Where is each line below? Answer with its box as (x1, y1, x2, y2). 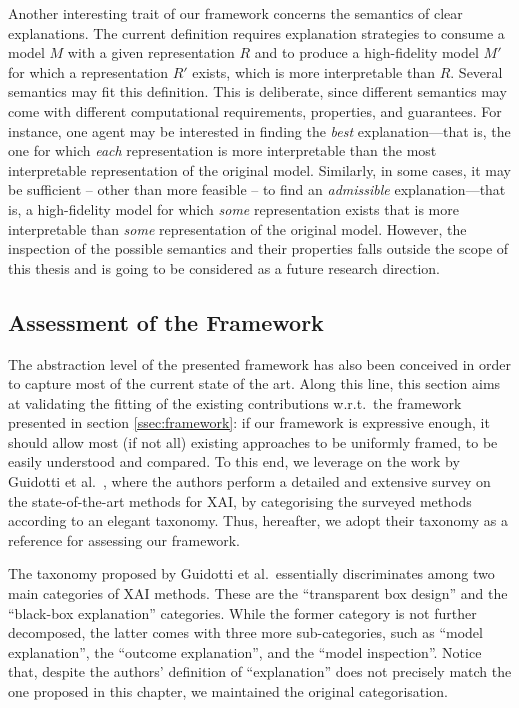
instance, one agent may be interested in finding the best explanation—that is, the (8, 120, 511, 141)
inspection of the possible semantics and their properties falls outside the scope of (8, 238, 509, 259)
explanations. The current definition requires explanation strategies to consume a (8, 22, 505, 43)
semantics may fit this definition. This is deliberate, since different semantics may (8, 81, 507, 102)
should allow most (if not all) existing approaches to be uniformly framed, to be (8, 431, 498, 452)
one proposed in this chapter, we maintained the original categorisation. (8, 681, 448, 702)
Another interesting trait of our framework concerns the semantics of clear (8, 3, 463, 23)
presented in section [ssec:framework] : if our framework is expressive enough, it (8, 412, 490, 433)
